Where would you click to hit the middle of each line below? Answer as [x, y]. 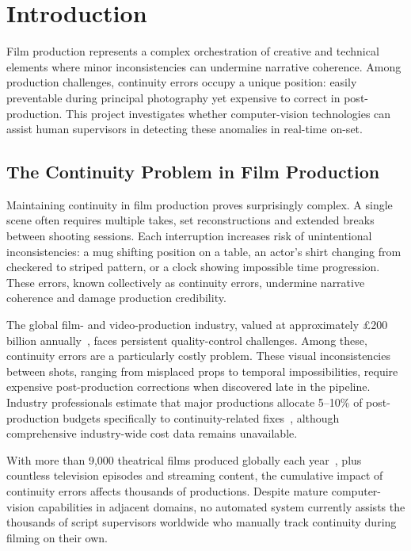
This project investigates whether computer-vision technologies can [228, 113]
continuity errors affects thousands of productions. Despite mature [167, 490]
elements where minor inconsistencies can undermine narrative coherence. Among [204, 66]
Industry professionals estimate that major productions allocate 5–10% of [185, 402]
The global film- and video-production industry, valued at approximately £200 [197, 325]
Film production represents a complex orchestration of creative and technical [193, 51]
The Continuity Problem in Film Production [193, 172]
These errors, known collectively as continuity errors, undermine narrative [186, 282]
